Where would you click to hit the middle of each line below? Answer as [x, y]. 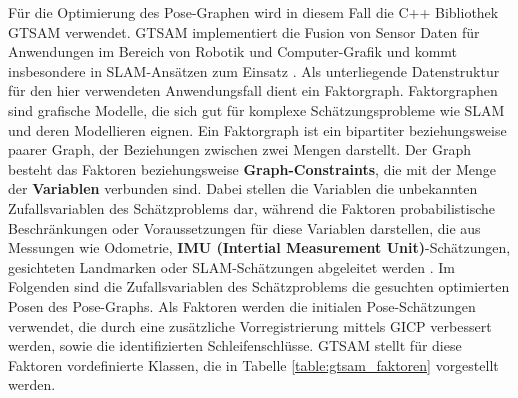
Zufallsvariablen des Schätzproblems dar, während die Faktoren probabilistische [251, 207]
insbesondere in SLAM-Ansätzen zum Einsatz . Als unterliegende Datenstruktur [254, 70]
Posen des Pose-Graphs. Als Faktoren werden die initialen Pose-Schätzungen [242, 305]
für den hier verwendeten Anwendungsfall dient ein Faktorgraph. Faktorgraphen [253, 90]
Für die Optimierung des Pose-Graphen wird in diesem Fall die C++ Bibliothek [253, 12]
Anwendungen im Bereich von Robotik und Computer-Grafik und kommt [233, 51]
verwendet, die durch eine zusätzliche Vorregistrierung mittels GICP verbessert [250, 325]
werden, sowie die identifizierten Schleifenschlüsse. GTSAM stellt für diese [235, 345]
